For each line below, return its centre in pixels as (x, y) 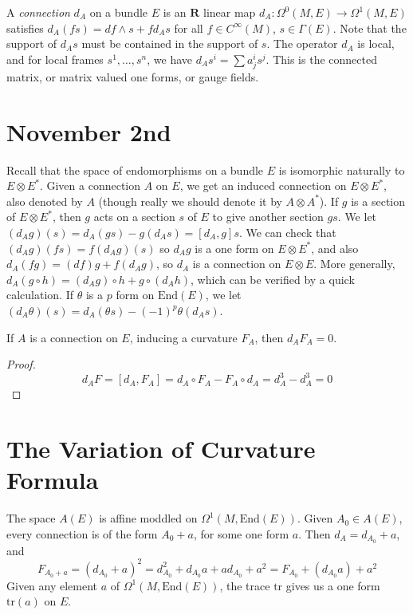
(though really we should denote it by (190, 201)
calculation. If (40, 295)
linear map (229, 12)
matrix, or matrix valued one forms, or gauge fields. (133, 76)
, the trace (245, 585)
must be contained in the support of (170, 43)
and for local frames (55, 59)
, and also (335, 248)
